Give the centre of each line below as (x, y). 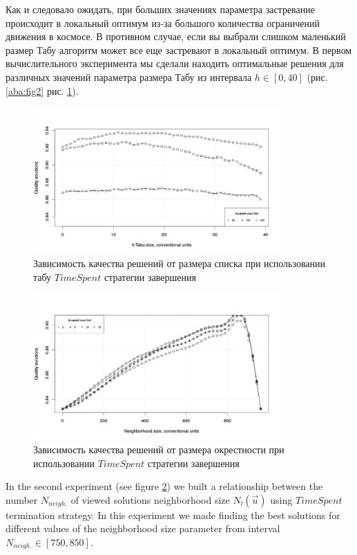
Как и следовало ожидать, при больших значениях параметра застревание (160, 9)
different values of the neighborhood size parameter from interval (143, 528)
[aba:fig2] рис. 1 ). (42, 90)
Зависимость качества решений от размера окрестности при (159, 449)
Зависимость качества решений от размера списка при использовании (180, 263)
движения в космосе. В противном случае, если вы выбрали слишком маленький (176, 36)
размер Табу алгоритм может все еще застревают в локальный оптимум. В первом (179, 49)
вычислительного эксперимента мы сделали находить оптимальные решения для (175, 63)
